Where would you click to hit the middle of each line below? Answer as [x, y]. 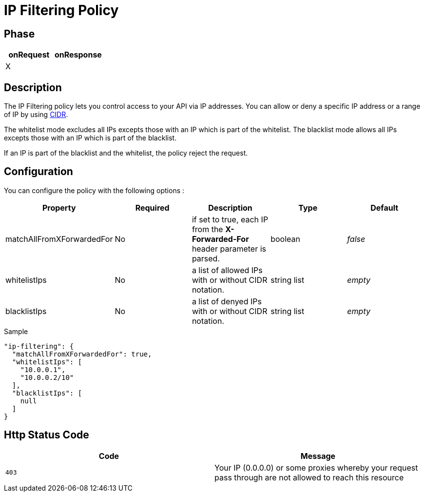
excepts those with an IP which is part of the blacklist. [90, 138]
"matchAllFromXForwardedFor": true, [82, 354]
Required [152, 208]
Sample [16, 331]
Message [318, 456]
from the [207, 229]
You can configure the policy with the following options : [94, 190]
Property [59, 208]
